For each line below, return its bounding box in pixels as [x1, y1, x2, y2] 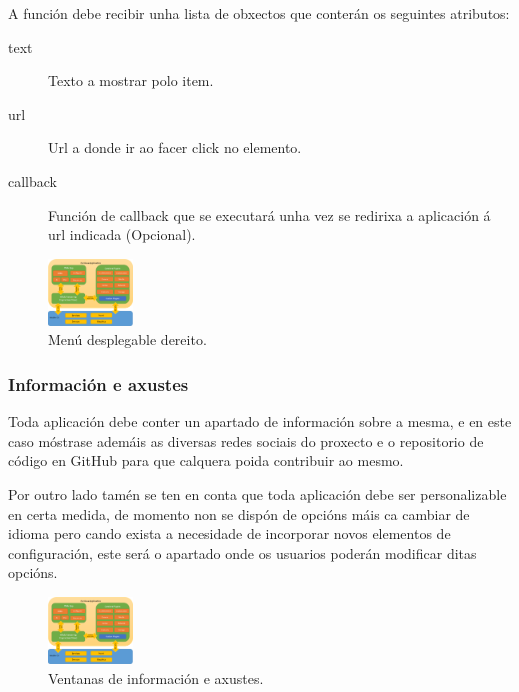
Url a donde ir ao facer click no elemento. [48, 137, 302, 158]
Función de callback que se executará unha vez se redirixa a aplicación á [48, 204, 491, 225]
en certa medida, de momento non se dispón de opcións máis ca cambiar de [8, 503, 470, 524]
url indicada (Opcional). [48, 224, 196, 245]
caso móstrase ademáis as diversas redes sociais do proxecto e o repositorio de [8, 430, 484, 451]
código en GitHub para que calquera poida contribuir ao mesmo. [8, 450, 404, 471]
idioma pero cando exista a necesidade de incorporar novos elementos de [8, 523, 451, 544]
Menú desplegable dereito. [48, 329, 207, 350]
